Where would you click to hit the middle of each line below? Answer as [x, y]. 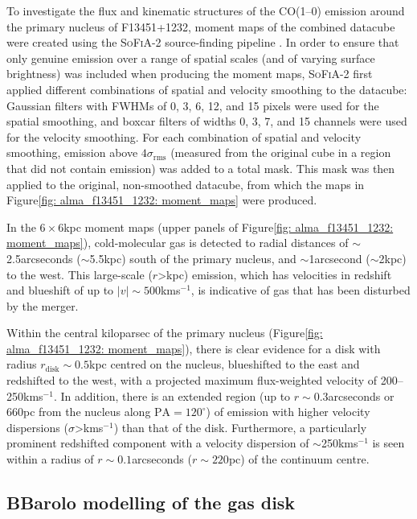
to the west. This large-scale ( [80, 274]
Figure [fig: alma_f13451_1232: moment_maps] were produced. [162, 200]
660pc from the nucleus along [79, 412]
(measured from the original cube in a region [281, 152]
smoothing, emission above [72, 152]
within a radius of [50, 459]
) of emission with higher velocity [288, 412]
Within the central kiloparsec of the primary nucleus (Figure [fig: [165, 333]
